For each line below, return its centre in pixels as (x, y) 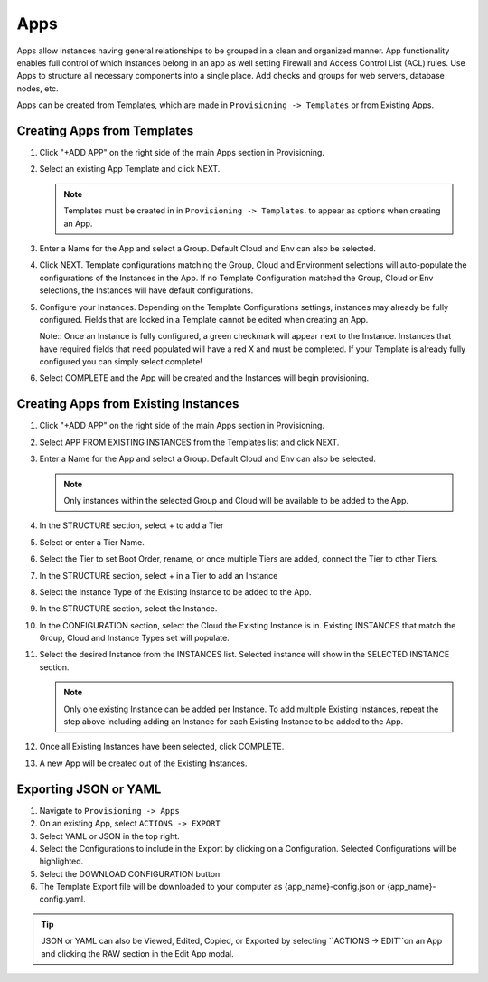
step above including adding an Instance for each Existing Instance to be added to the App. (234, 722)
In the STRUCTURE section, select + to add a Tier (131, 525)
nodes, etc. (38, 88)
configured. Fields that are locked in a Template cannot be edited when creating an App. (204, 319)
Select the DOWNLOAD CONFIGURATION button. (131, 873)
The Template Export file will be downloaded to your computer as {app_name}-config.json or (212, 887)
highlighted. (61, 861)
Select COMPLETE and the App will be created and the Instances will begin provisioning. (204, 378)
